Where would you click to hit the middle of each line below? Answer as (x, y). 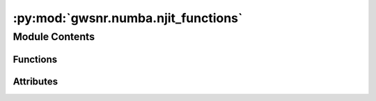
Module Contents (54, 37)
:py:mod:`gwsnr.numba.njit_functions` (128, 18)
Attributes (36, 81)
